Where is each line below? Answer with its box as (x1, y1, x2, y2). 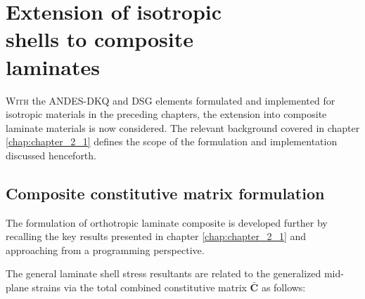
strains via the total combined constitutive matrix (32, 280, 247, 295)
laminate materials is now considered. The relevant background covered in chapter (6, 120, 360, 135)
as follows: (261, 280, 306, 295)
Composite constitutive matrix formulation (6, 182, 325, 204)
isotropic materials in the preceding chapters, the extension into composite (6, 107, 327, 121)
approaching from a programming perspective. (6, 242, 205, 257)
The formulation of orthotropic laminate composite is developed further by (6, 215, 328, 230)
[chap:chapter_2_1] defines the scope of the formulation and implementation (6, 134, 338, 149)
